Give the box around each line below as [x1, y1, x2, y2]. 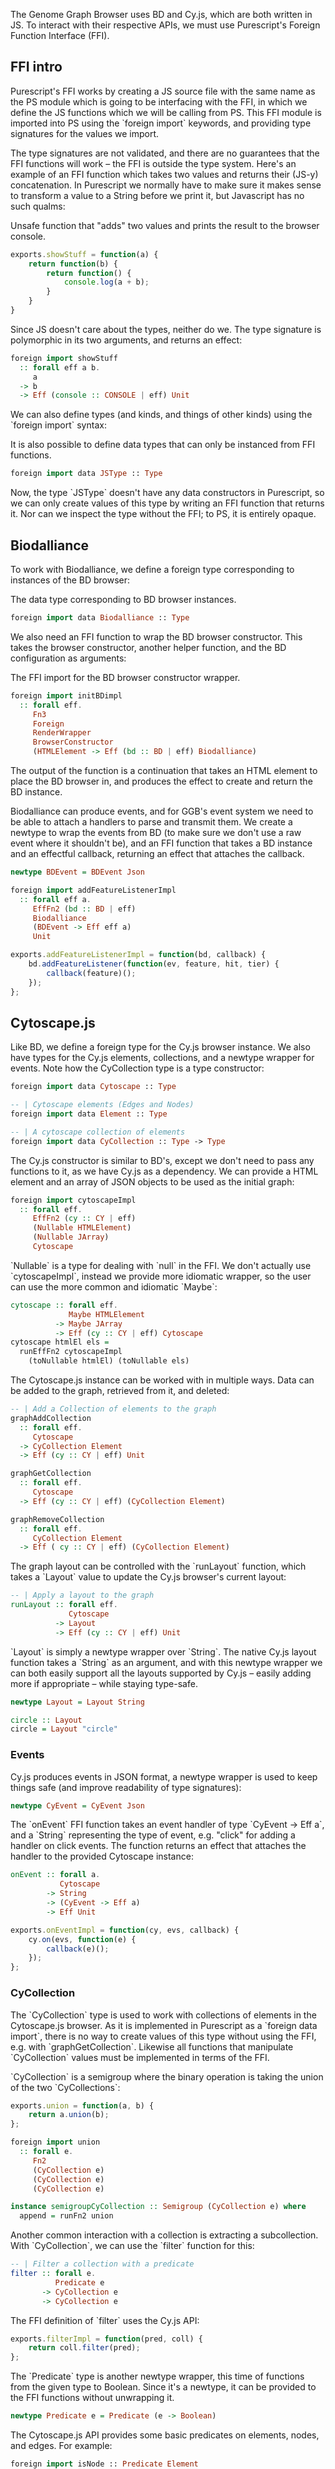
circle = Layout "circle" [10, 1724, 118, 1734]
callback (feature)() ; [46, 968, 137, 978]
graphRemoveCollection [10, 1514, 105, 1524]
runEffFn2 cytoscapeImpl [19, 1347, 123, 1357]
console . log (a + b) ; [63, 277, 150, 288]
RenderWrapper [32, 728, 92, 738]
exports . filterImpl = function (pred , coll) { [10, 2334, 203, 2344]
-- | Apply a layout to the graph [10, 1590, 155, 1601]
